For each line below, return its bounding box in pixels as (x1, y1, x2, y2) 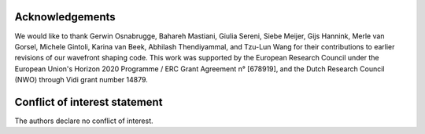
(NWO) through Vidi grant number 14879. (14, 75, 149, 85)
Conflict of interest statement (14, 95, 163, 109)
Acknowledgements (14, 10, 116, 24)
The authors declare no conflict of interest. (14, 116, 153, 125)
